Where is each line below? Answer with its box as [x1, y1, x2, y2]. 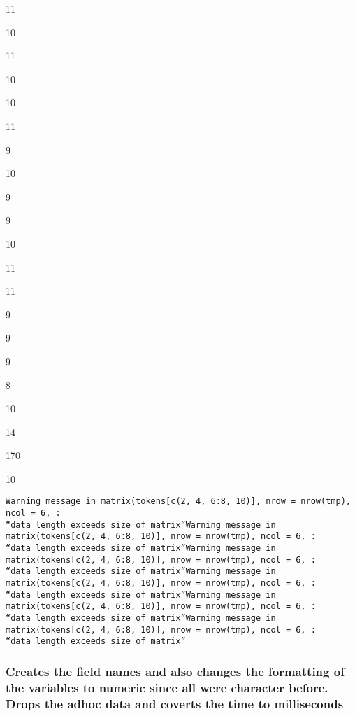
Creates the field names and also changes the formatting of [6, 662, 345, 680]
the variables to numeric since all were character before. [6, 678, 328, 696]
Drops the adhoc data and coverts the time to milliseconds [6, 694, 344, 712]
